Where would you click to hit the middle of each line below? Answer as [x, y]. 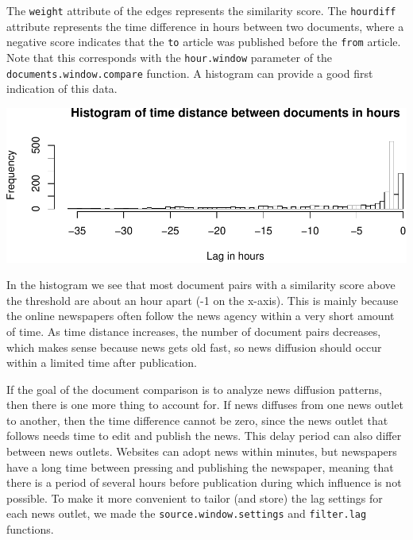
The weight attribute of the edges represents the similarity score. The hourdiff [201, 10]
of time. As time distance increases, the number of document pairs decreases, [194, 331]
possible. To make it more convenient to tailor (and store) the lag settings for [195, 498]
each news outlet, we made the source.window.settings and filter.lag [187, 513]
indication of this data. [62, 89]
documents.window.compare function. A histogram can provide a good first [190, 73]
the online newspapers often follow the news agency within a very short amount [201, 316]
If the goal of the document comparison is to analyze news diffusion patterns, [194, 389]
